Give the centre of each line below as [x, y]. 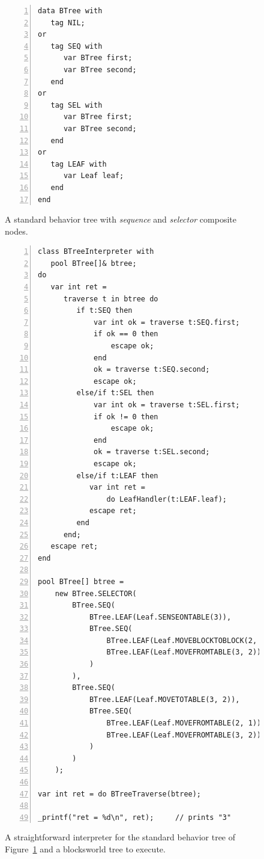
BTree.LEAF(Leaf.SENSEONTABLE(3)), [160, 617]
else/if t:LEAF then [117, 476]
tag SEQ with [76, 46]
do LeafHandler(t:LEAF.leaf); [166, 499]
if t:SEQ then [104, 311]
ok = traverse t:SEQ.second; [152, 370]
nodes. [16, 231]
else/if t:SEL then [115, 393]
